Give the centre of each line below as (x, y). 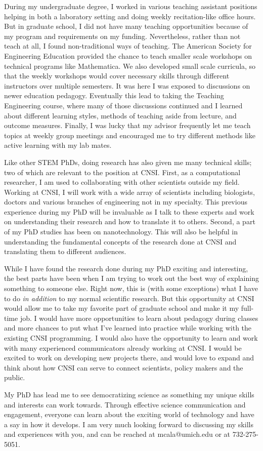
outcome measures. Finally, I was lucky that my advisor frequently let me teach (127, 125)
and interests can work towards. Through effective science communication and (125, 404)
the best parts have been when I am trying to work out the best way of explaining (131, 278)
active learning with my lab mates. (58, 145)
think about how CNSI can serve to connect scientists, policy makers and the (124, 367)
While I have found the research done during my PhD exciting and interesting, (126, 268)
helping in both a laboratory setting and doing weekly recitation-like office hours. (130, 16)
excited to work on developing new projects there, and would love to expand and (129, 358)
